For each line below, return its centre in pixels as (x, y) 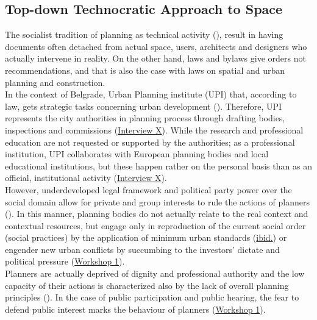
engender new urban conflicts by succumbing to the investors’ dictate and (142, 249)
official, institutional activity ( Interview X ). (86, 178)
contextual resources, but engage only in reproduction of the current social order (155, 225)
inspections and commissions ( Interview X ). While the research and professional (154, 130)
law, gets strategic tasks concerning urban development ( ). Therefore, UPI (144, 106)
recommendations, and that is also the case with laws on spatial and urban (145, 70)
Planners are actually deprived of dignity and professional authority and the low (155, 273)
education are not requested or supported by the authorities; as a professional (150, 142)
